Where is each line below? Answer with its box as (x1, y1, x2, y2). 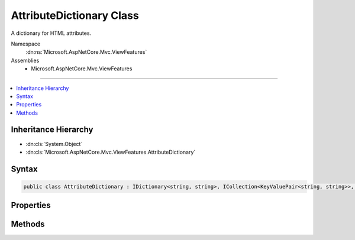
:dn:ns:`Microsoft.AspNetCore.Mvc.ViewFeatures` (25, 48, 147, 56)
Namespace (11, 40, 41, 47)
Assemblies (11, 57, 40, 64)
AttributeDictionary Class (11, 9, 139, 22)
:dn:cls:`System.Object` (25, 140, 83, 147)
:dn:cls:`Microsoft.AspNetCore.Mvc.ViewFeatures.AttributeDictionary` (25, 148, 196, 155)
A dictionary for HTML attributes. (11, 30, 92, 37)
